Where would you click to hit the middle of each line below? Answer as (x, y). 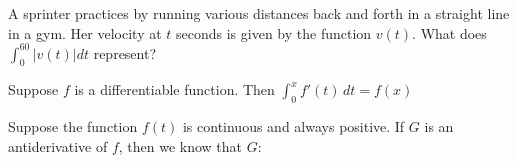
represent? (125, 52)
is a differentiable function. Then (174, 89)
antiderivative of (58, 145)
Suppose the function (73, 126)
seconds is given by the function (274, 32)
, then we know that (180, 145)
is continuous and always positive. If (293, 126)
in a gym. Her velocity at (85, 32)
